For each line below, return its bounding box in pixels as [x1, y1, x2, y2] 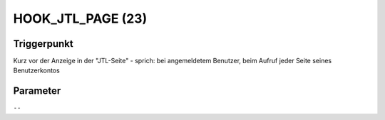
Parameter [13, 85, 61, 97]
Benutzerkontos [13, 66, 60, 75]
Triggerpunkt [13, 38, 74, 50]
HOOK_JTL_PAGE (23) [13, 11, 148, 26]
